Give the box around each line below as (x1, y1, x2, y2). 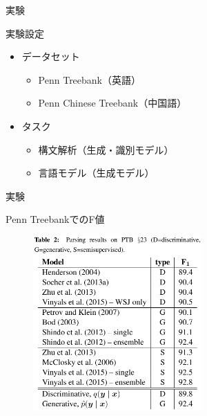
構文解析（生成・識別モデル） (38, 142, 174, 156)
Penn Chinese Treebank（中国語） (38, 96, 187, 110)
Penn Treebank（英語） (38, 72, 141, 87)
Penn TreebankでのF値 (6, 212, 105, 226)
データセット (21, 49, 80, 64)
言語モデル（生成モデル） (38, 165, 155, 180)
